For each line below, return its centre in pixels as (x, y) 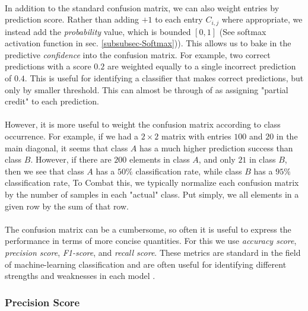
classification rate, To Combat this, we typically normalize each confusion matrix (152, 183)
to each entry (179, 19)
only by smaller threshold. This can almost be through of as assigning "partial (147, 89)
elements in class (159, 159)
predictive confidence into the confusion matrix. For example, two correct (138, 54)
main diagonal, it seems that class (66, 147)
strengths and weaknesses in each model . (80, 276)
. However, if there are (71, 159)
